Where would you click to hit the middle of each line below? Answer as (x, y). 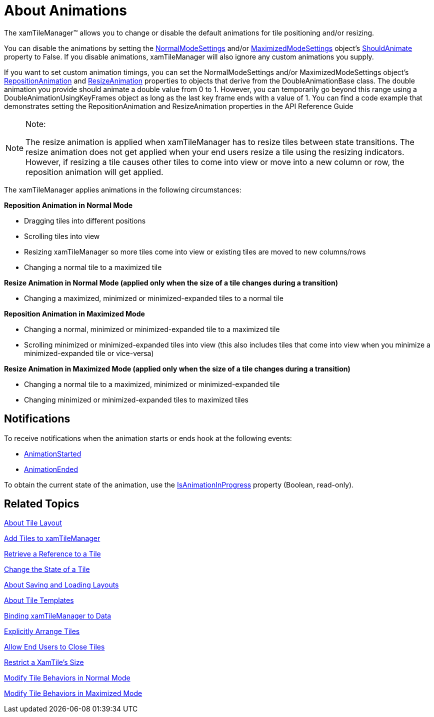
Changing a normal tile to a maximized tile (93, 267)
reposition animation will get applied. (94, 172)
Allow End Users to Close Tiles (54, 647)
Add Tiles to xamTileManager (52, 538)
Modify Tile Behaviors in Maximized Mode (73, 693)
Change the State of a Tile (47, 569)
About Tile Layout (33, 523)
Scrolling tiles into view (62, 236)
